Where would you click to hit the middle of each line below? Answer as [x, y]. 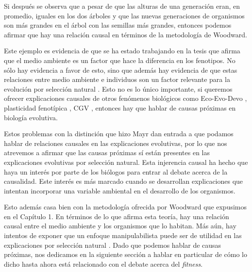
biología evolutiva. [31, 117]
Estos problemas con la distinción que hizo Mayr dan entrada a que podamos [119, 134]
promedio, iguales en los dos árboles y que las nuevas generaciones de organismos [124, 15]
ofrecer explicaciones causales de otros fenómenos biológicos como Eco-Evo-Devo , [126, 98]
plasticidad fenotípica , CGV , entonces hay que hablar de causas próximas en [120, 107]
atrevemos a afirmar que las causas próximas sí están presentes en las [107, 152]
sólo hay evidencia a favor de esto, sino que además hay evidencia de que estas [121, 70]
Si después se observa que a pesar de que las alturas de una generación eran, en [122, 6]
